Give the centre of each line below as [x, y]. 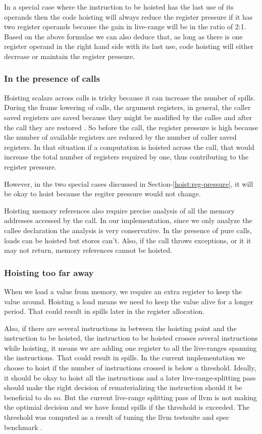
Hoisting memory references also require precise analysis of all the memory [119, 210]
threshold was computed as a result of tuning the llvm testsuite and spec [117, 417]
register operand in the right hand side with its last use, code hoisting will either [129, 46]
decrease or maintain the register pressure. [70, 56]
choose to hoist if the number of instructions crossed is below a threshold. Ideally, [130, 368]
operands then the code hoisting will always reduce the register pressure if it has [128, 16]
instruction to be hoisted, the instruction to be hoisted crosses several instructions [131, 338]
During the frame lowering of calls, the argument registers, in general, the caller [127, 107]
